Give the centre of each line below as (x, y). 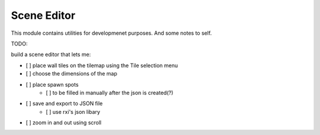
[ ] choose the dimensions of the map (72, 74)
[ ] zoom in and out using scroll (64, 123)
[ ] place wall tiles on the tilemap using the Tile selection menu (102, 65)
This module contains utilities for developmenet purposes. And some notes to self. (111, 33)
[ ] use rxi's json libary (73, 111)
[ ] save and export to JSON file (64, 104)
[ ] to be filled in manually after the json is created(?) (110, 93)
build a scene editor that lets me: (51, 55)
